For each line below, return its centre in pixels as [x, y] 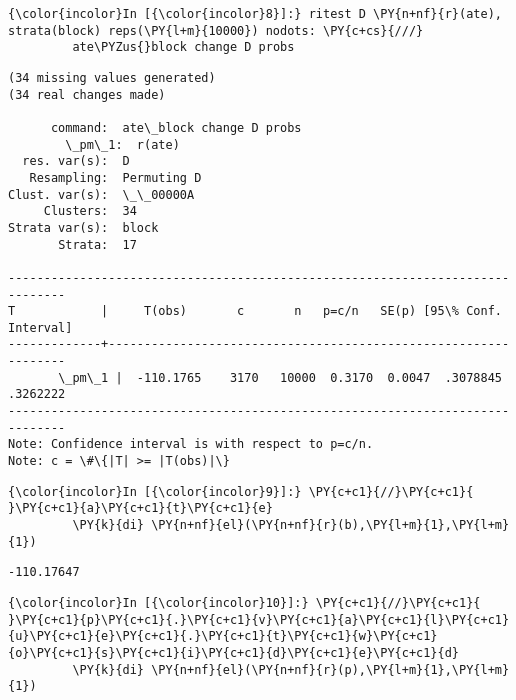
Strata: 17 [97, 244]
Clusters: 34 [90, 211]
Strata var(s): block [83, 227]
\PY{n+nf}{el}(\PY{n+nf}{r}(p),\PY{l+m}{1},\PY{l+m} [330, 669]
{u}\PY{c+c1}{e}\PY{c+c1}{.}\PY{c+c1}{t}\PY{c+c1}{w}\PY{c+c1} [223, 636]
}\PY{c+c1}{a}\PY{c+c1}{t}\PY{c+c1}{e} [140, 508]
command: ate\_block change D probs [176, 127]
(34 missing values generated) [112, 77]
